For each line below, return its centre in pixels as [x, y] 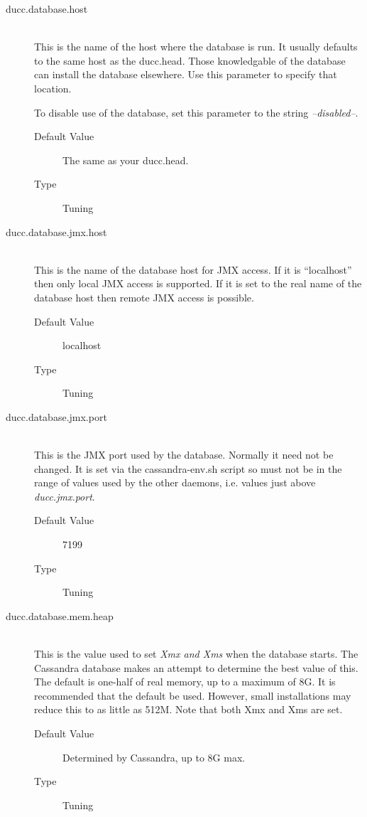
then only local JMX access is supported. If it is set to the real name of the [198, 283]
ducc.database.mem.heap [60, 615]
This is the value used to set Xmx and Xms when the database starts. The [196, 653]
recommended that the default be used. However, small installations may [193, 695]
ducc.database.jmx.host [56, 231]
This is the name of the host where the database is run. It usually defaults [196, 47]
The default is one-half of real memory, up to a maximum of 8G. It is [185, 682]
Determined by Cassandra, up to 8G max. [154, 757]
